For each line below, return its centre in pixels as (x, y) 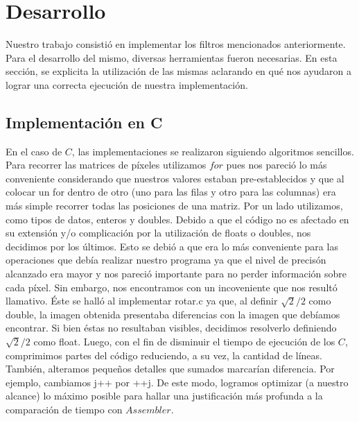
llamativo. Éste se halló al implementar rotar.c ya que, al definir (142, 301)
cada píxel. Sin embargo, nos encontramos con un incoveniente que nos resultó (172, 287)
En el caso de (34, 151)
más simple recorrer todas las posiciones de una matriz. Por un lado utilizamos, (174, 206)
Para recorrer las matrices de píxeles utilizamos (106, 165)
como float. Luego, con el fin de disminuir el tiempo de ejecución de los (184, 342)
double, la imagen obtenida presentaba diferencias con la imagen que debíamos (173, 314)
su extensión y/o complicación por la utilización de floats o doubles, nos (158, 233)
